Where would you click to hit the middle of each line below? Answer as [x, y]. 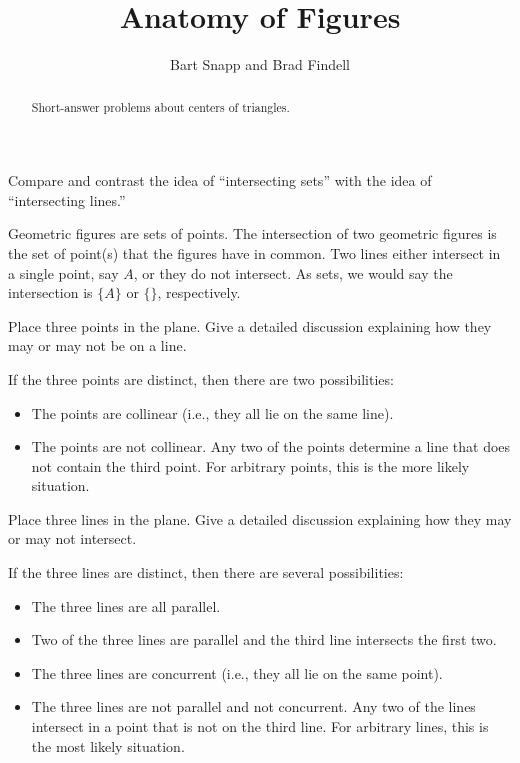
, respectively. [199, 292]
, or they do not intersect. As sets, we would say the [293, 272]
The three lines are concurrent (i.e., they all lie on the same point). [237, 672]
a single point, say [63, 272]
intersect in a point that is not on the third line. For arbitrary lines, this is [260, 726]
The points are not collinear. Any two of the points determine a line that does [271, 446]
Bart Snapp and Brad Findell [260, 64]
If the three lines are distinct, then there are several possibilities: [206, 572]
